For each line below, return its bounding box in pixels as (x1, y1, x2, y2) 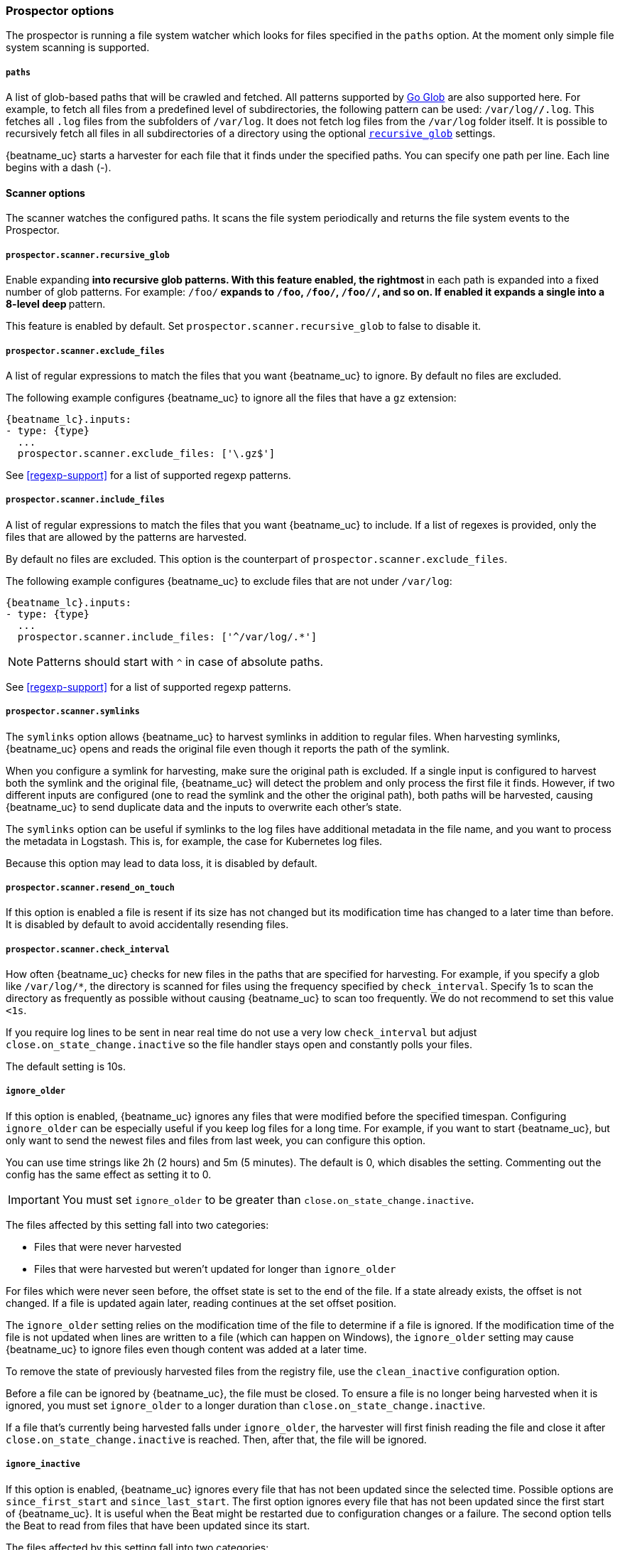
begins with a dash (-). (6, 161, 112, 174)
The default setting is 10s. (6, 1060, 126, 1073)
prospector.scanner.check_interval (6, 944, 170, 954)
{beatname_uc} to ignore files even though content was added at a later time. (6, 1342, 367, 1355)
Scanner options (6, 186, 85, 199)
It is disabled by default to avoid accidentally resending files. (6, 918, 289, 931)
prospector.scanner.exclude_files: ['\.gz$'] (17, 447, 276, 459)
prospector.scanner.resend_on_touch (6, 882, 175, 893)
